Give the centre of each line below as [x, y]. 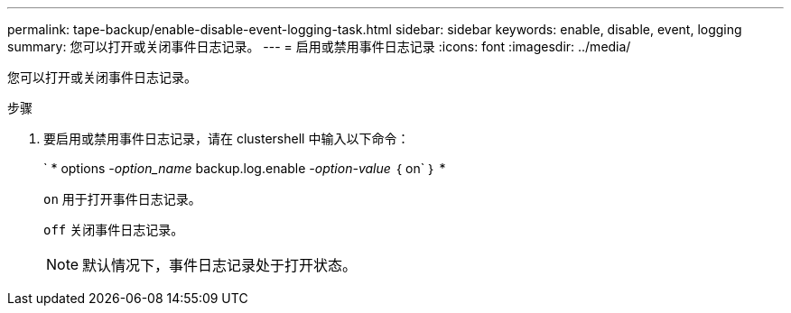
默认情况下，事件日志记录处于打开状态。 [220, 265]
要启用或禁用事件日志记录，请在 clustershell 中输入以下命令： [227, 138]
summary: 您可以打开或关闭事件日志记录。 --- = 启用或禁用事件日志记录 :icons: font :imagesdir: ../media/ [319, 46]
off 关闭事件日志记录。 [114, 230]
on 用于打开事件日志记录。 [122, 199]
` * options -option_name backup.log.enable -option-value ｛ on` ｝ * [245, 168]
